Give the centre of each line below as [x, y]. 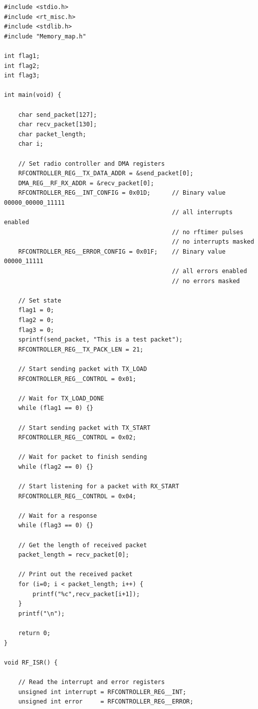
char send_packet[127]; [58, 115]
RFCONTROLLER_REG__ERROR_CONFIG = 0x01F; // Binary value [122, 251]
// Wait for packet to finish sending [83, 457]
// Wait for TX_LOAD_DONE [61, 398]
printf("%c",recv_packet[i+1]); [86, 594]
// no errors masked [206, 281]
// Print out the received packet [75, 574]
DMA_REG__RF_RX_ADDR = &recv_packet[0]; [86, 183]
